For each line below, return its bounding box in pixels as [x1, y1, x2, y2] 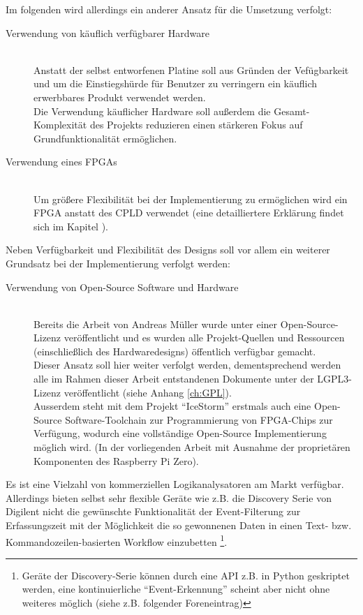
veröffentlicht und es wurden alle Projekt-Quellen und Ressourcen [64, 330, 345, 345]
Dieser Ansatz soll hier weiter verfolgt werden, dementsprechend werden [34, 357, 341, 372]
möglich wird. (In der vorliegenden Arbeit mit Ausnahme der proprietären [34, 440, 350, 454]
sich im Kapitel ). [34, 218, 109, 233]
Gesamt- [274, 103, 310, 118]
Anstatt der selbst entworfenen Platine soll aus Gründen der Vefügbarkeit [34, 62, 349, 77]
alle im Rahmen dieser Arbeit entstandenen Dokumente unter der [34, 371, 314, 386]
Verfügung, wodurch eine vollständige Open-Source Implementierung [34, 426, 327, 440]
